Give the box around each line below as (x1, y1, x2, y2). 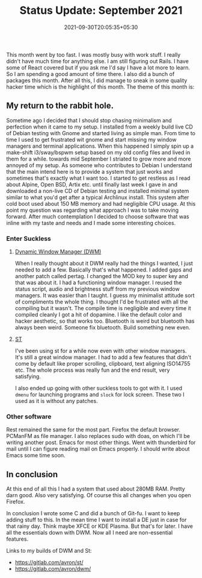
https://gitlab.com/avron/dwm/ (14, 565, 91, 573)
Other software (6, 412, 52, 421)
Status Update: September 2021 (19, 4, 183, 17)
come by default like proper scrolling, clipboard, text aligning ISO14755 (14, 360, 191, 367)
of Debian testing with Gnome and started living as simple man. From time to (6, 129, 195, 136)
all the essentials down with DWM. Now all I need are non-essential (6, 529, 173, 536)
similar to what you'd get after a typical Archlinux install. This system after (6, 194, 189, 201)
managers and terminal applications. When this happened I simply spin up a (6, 142, 194, 150)
